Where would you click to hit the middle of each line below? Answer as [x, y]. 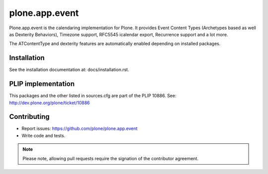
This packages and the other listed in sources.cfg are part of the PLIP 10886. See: [93, 96]
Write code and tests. [43, 135]
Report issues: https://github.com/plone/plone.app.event [80, 128]
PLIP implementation [42, 84]
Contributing [29, 117]
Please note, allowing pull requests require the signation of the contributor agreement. [110, 158]
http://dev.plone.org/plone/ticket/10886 [50, 103]
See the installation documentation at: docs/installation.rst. [69, 70]
